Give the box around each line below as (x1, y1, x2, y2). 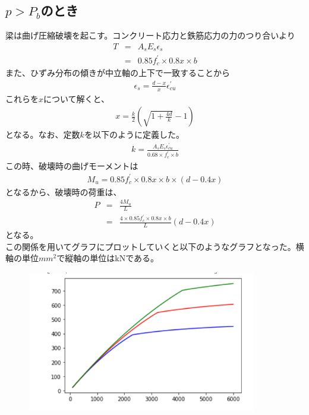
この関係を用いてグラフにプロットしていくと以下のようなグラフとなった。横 (5, 240, 304, 252)
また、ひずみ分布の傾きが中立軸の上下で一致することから (5, 66, 230, 79)
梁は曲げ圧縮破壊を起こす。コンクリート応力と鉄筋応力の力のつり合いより (5, 29, 295, 42)
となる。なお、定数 (5, 128, 80, 141)
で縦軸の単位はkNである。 (56, 252, 159, 264)
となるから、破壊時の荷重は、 (5, 185, 122, 198)
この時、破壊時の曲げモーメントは (5, 159, 138, 172)
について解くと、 (43, 92, 110, 104)
